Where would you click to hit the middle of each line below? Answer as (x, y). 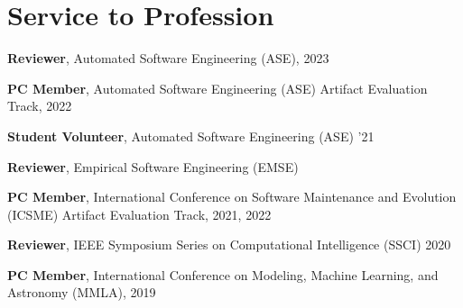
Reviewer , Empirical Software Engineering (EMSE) (153, 166)
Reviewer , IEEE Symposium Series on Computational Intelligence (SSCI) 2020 (229, 245)
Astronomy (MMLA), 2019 (82, 292)
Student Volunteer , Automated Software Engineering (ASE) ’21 (191, 136)
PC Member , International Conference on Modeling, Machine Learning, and (223, 274)
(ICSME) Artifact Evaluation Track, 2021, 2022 (139, 214)
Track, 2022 (40, 106)
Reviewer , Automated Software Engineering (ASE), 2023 (168, 58)
